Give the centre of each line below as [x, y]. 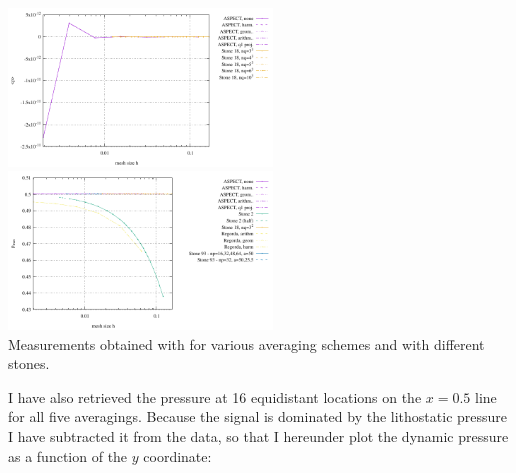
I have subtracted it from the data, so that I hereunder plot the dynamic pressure [258, 436]
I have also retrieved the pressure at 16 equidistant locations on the [215, 396]
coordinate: [177, 455]
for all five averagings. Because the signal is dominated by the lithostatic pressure [258, 416]
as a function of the [68, 455]
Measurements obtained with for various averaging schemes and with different [246, 343]
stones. [29, 363]
